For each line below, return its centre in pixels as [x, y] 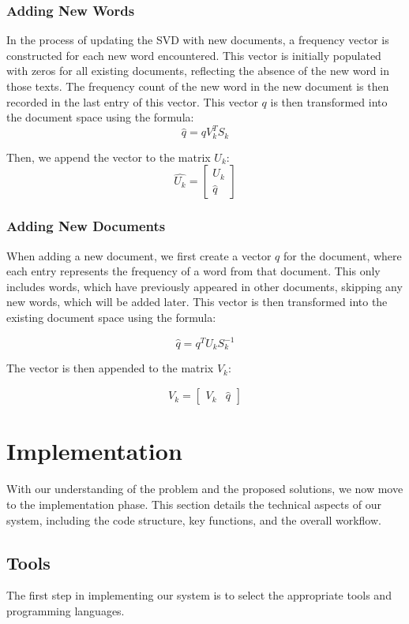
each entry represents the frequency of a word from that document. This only [193, 271]
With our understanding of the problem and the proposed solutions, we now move [205, 489]
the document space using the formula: [100, 117]
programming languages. [66, 610]
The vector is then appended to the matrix [110, 368]
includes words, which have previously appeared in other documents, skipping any [204, 286]
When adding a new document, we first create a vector [139, 255]
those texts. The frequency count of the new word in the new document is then [198, 86]
